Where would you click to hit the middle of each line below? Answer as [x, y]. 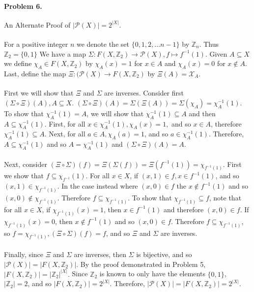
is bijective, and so [164, 254]
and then [202, 113]
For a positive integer [36, 44]
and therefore [183, 209]
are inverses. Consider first [144, 93]
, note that [225, 198]
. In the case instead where [98, 186]
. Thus [209, 44]
